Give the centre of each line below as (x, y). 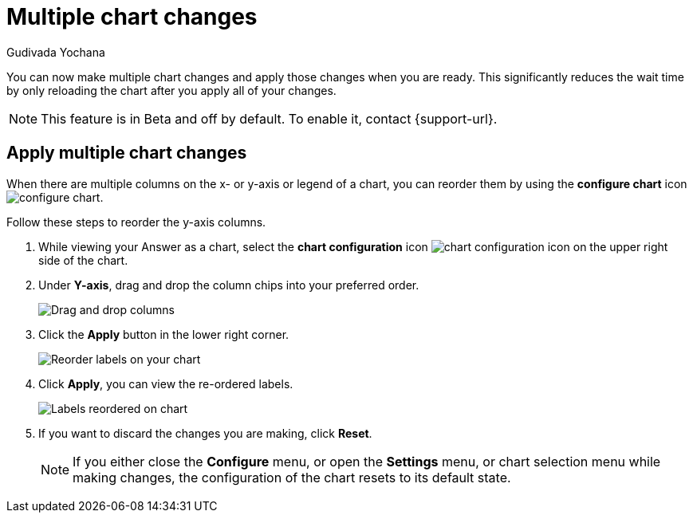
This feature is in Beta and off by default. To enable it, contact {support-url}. (269, 118)
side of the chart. (83, 260)
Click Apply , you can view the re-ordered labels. (166, 383)
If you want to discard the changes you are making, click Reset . (205, 433)
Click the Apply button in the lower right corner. (164, 334)
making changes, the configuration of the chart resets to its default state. (292, 477)
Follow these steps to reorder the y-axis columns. (136, 222)
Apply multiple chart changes (127, 153)
